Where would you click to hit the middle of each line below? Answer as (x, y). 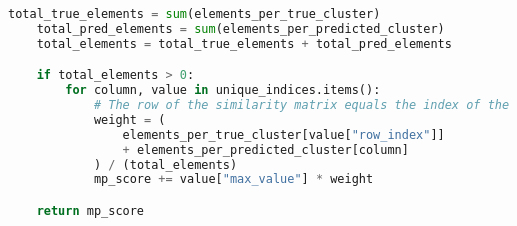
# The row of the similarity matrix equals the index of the (301, 105)
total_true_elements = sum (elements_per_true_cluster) (194, 14)
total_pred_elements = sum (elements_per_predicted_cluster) (240, 28)
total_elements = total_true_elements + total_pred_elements (244, 43)
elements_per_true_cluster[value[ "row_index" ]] (283, 134)
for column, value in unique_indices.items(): (223, 90)
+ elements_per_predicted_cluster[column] (265, 149)
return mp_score (90, 210)
